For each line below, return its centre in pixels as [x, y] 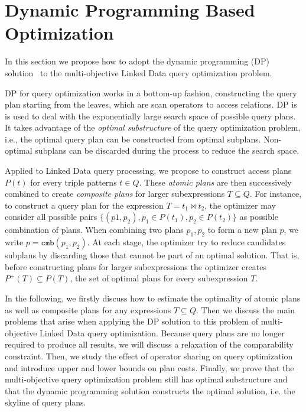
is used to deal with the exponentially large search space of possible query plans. [150, 116]
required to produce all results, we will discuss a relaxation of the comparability [149, 344]
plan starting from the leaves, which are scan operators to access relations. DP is [151, 104]
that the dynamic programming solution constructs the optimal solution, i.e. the [150, 390]
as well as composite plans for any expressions [88, 309]
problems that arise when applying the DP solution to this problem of [132, 321]
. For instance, [276, 194]
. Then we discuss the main [245, 309]
